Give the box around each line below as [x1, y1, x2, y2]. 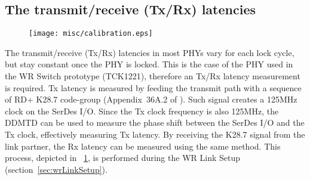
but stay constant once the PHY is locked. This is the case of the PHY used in [5, 58, 293, 70]
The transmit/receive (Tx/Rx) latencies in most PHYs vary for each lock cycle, [5, 46, 294, 58]
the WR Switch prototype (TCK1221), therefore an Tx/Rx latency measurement [5, 70, 300, 82]
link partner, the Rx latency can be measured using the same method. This [5, 139, 281, 152]
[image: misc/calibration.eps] [29, 29, 153, 38]
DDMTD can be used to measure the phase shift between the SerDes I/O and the [5, 116, 305, 129]
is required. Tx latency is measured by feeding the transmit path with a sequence [5, 81, 302, 94]
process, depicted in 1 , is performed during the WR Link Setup [5, 151, 240, 164]
